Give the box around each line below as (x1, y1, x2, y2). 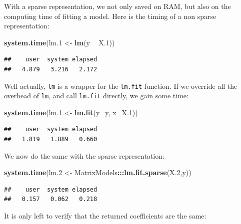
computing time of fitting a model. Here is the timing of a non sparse (4, 10, 216, 21)
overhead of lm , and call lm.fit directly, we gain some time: (4, 90, 188, 101)
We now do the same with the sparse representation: (4, 150, 164, 161)
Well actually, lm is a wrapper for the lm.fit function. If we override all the (4, 80, 237, 91)
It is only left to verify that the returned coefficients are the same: (4, 211, 206, 221)
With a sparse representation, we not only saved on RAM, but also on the (4, 1, 231, 11)
